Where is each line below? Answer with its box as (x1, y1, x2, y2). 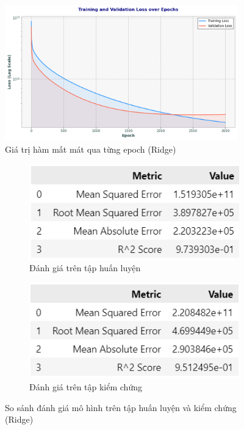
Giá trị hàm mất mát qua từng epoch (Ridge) (5, 143, 176, 156)
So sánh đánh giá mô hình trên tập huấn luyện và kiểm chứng (5, 401, 237, 414)
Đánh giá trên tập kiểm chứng (29, 380, 142, 393)
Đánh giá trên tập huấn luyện (29, 261, 141, 274)
